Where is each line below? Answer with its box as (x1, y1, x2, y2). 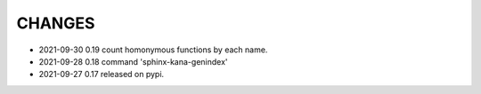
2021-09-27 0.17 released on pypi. (38, 69, 165, 80)
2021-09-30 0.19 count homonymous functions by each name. (38, 44, 268, 55)
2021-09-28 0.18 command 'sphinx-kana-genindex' (38, 56, 228, 67)
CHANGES (16, 13, 95, 33)
